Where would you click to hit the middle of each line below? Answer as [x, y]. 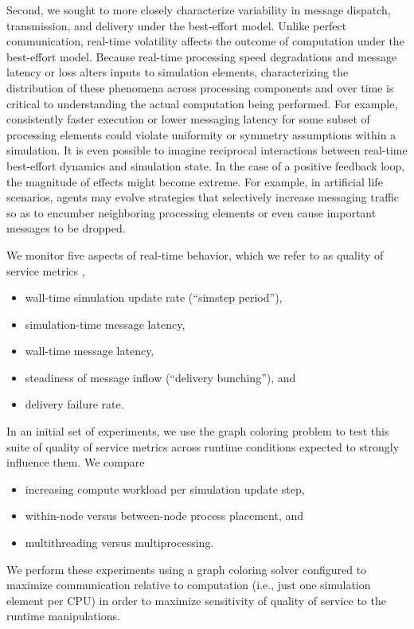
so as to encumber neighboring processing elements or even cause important [191, 212]
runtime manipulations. [63, 616]
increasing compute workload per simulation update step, [165, 488]
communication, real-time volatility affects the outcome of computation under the [205, 41]
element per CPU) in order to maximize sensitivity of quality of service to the [196, 600]
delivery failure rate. [74, 404]
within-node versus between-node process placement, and [164, 516]
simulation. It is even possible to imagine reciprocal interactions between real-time [207, 150]
